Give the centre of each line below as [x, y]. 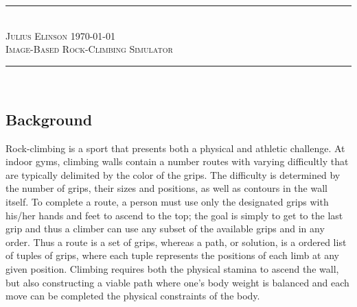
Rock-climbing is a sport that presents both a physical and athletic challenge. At [175, 148]
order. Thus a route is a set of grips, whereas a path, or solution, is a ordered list [176, 242]
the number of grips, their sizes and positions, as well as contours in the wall [166, 188]
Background [49, 119]
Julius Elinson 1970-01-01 [61, 35]
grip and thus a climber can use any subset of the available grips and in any [165, 229]
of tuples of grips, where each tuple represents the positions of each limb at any [172, 255]
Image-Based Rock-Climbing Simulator [89, 49]
